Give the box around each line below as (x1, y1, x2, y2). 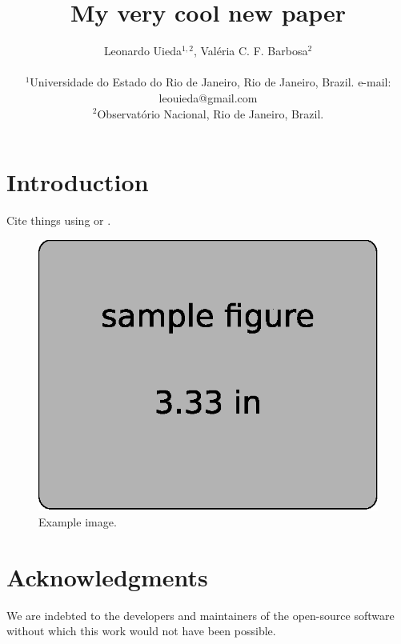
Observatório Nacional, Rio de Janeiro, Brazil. (97, 105, 324, 122)
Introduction (6, 166, 149, 198)
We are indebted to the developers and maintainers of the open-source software (6, 606, 395, 623)
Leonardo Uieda (103, 42, 182, 59)
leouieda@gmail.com (158, 89, 258, 106)
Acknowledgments (6, 560, 208, 593)
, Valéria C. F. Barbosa (193, 42, 308, 59)
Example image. (38, 514, 117, 530)
